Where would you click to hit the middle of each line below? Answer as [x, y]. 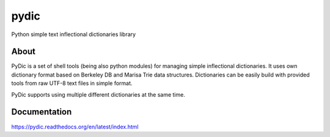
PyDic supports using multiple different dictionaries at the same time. [98, 94]
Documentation [42, 112]
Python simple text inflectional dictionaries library [74, 34]
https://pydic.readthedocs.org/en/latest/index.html [75, 127]
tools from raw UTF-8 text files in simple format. [72, 83]
